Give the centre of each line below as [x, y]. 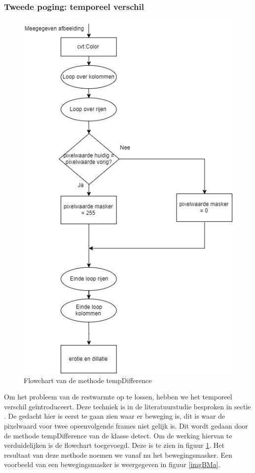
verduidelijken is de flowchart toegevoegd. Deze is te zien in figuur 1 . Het [114, 445]
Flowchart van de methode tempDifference [88, 380]
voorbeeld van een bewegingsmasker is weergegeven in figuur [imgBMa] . [112, 464]
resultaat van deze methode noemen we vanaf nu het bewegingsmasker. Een [118, 454]
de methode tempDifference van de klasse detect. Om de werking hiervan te [118, 435]
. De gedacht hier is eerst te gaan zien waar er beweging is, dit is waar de [115, 416]
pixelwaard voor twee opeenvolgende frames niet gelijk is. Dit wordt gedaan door [126, 425]
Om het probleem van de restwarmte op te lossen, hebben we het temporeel [118, 397]
